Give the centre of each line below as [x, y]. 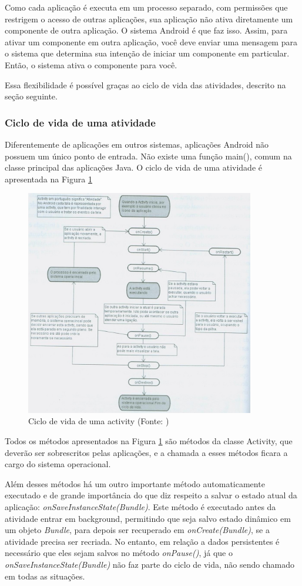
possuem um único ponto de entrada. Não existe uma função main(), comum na [148, 156]
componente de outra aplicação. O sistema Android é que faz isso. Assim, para [146, 30]
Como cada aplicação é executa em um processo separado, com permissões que [146, 7]
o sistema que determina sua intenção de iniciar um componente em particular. [147, 53]
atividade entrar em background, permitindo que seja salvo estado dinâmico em [148, 518]
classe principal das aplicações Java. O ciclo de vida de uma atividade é [134, 167]
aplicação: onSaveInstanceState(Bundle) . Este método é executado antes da [140, 507]
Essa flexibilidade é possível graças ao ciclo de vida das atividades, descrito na [145, 84]
